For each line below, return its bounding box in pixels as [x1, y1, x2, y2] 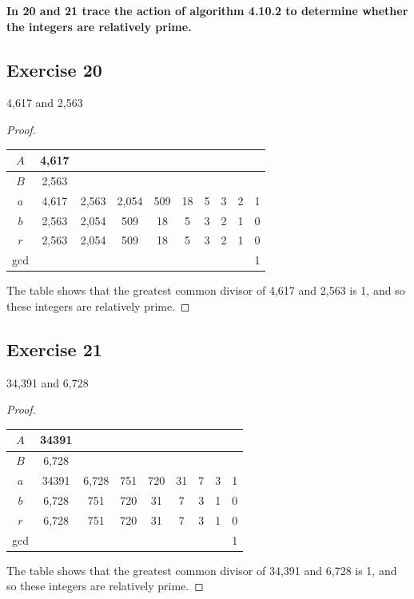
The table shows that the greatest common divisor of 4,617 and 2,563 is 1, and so [6, 282, 405, 299]
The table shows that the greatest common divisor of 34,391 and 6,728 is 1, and [6, 561, 397, 578]
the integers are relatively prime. [6, 18, 192, 34]
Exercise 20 [6, 57, 102, 81]
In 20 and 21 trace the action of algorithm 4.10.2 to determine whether [6, 2, 408, 18]
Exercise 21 [6, 336, 102, 361]
